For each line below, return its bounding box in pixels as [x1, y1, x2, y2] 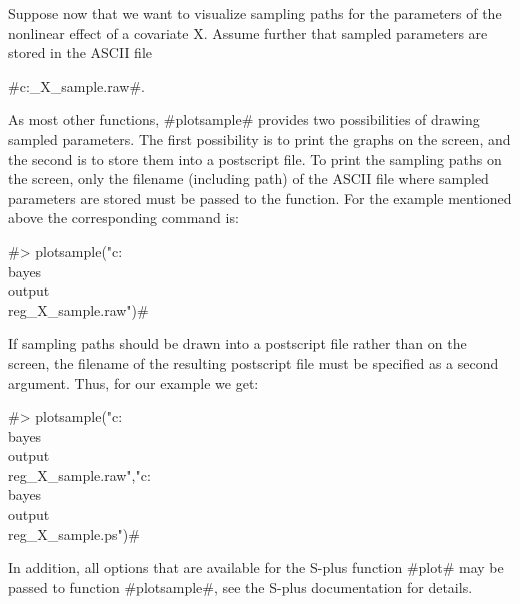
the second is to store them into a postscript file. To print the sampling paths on [8, 148, 502, 169]
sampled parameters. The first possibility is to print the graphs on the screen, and [8, 128, 511, 149]
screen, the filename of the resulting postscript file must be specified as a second [8, 352, 499, 373]
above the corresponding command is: [8, 207, 239, 228]
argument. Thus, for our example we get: [8, 372, 259, 393]
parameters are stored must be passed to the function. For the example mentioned [8, 187, 512, 208]
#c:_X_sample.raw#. [8, 75, 145, 96]
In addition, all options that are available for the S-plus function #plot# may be [8, 557, 504, 578]
